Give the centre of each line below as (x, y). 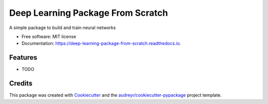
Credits (21, 84)
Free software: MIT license (49, 36)
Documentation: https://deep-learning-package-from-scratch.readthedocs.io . (101, 43)
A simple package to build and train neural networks (63, 28)
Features (23, 57)
